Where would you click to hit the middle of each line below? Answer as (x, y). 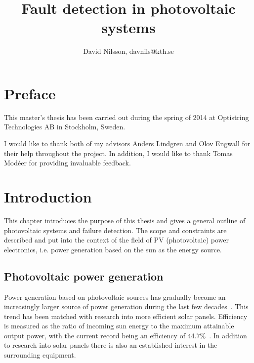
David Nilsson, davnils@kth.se (128, 51)
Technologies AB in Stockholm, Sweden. (65, 127)
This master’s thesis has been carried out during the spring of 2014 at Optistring (127, 117)
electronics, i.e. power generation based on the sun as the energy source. (113, 249)
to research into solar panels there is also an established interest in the (111, 345)
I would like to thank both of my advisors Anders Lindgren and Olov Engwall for (127, 143)
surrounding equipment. (40, 355)
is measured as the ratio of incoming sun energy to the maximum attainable (119, 326)
